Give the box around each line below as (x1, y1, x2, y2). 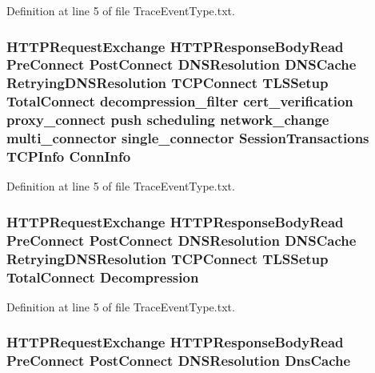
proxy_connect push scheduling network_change (6, 110, 329, 130)
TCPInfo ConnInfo (6, 146, 131, 166)
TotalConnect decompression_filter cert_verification (6, 91, 353, 111)
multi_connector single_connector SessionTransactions (6, 128, 369, 148)
